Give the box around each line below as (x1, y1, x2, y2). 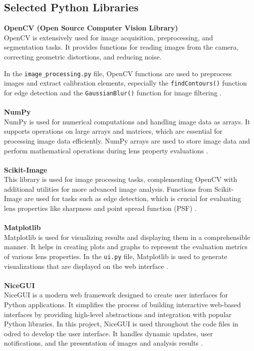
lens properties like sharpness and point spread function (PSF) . (4, 203, 197, 213)
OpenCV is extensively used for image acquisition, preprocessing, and (4, 32, 213, 42)
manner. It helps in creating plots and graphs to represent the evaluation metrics (4, 241, 248, 252)
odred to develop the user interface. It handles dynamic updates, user (4, 328, 213, 338)
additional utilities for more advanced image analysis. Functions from (4, 183, 212, 194)
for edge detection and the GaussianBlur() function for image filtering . (4, 87, 222, 97)
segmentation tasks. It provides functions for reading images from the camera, (4, 42, 239, 52)
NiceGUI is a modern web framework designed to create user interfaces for (4, 290, 228, 300)
